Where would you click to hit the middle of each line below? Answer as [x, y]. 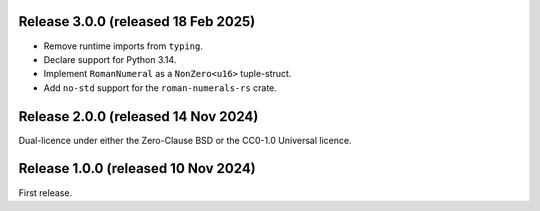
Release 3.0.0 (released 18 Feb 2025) [137, 21]
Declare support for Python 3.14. [110, 59]
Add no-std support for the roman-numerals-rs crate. [160, 87]
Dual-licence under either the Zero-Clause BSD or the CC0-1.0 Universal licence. [185, 140]
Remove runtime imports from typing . [123, 46]
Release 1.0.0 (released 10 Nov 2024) [137, 168]
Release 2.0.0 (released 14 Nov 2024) [138, 116]
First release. [45, 192]
